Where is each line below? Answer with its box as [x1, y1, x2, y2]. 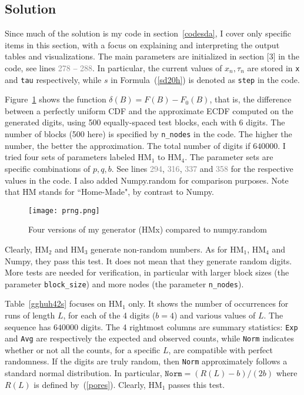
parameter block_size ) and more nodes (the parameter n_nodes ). [5, 277, 244, 290]
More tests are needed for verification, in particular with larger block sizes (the [5, 266, 289, 278]
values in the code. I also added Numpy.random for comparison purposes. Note [5, 174, 289, 186]
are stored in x [247, 61, 300, 74]
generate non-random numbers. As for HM [90, 243, 244, 255]
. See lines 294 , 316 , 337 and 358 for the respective [111, 162, 293, 174]
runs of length [5, 308, 55, 321]
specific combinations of [5, 162, 91, 174]
